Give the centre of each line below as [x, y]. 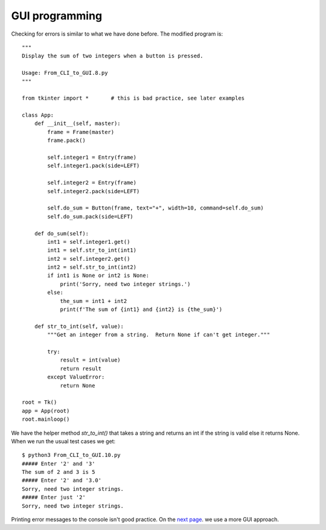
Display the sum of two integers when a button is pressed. [113, 56]
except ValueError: [76, 377]
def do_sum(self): [62, 233]
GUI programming [57, 16]
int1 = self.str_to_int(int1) [92, 250]
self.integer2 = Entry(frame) [92, 183]
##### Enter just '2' [54, 497]
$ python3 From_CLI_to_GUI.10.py [71, 455]
